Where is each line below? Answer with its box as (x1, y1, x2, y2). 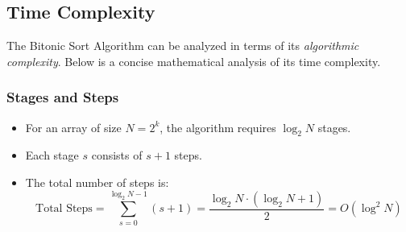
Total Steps (35, 203, 93, 215)
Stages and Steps (6, 87, 119, 107)
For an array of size (25, 118, 122, 135)
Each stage (25, 147, 79, 164)
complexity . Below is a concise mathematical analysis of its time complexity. (6, 52, 381, 69)
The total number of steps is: (25, 174, 169, 190)
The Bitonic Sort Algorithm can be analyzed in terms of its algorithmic (6, 37, 359, 54)
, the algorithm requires (159, 118, 276, 135)
